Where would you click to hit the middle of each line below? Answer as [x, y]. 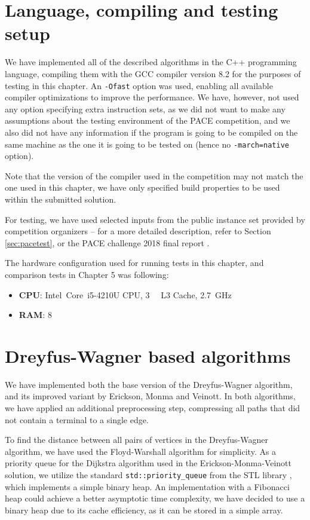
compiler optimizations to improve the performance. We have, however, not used [152, 97]
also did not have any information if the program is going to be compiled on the [151, 132]
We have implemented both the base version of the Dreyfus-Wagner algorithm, [149, 384]
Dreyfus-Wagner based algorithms [148, 355]
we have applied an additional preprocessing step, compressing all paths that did [153, 408]
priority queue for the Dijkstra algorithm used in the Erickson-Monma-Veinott [148, 463]
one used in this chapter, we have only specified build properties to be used [142, 187]
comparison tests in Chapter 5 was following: [87, 274]
